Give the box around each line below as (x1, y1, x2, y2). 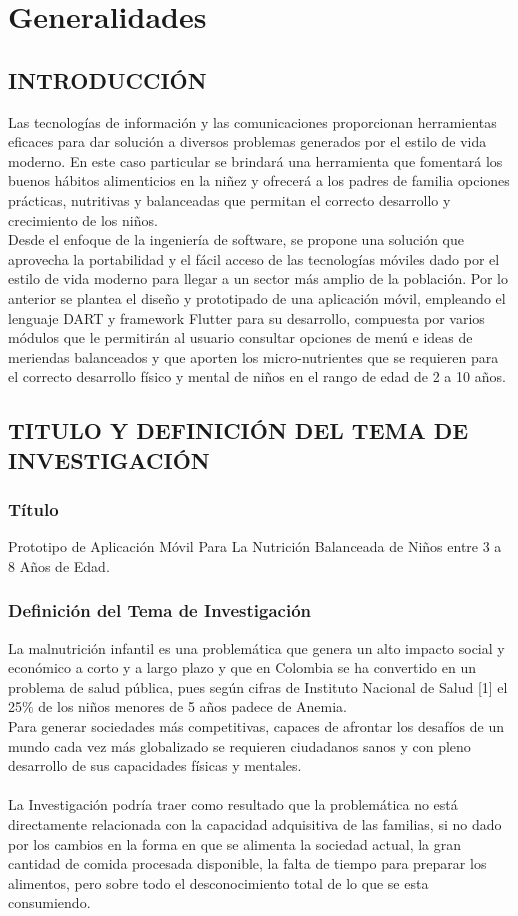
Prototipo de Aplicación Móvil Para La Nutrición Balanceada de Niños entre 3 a (8, 536, 502, 557)
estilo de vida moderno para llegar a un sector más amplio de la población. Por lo (8, 268, 508, 289)
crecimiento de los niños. (8, 209, 158, 230)
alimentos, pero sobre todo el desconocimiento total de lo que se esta (8, 872, 429, 893)
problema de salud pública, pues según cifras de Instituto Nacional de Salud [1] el (8, 676, 508, 697)
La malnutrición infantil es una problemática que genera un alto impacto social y (8, 637, 505, 658)
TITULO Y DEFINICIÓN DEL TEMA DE (8, 415, 469, 446)
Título (8, 496, 59, 521)
